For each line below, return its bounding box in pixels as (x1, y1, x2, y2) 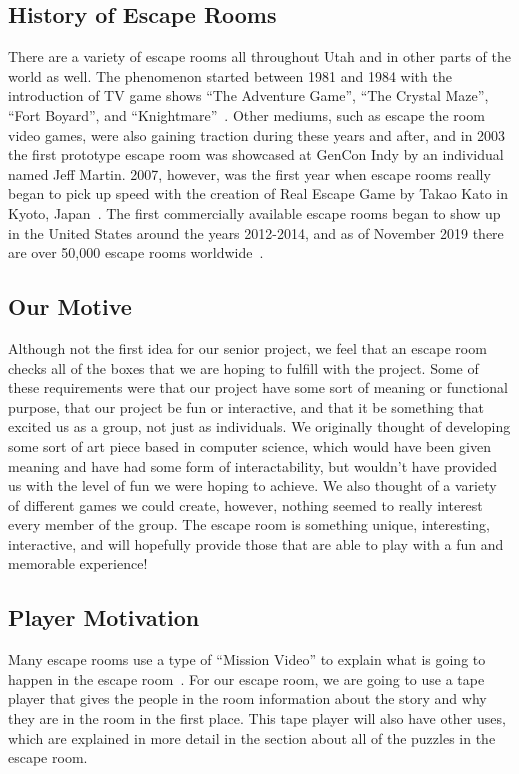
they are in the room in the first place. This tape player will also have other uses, (8, 708, 506, 729)
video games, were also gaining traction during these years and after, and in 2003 (8, 124, 506, 145)
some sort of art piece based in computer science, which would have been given (8, 435, 491, 456)
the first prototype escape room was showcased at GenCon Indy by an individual (8, 144, 504, 165)
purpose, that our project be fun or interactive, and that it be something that (8, 396, 485, 417)
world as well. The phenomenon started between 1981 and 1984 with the (8, 65, 452, 86)
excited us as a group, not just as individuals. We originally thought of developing (8, 416, 511, 437)
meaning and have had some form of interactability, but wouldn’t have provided (8, 455, 498, 476)
